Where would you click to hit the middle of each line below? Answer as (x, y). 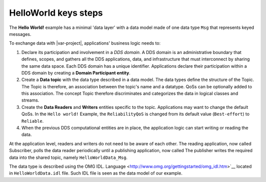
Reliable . (33, 121)
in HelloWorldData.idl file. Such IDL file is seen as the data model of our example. (96, 173)
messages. (20, 34)
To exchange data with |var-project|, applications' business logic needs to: (85, 43)
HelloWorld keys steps (56, 13)
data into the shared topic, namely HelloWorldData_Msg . (68, 157)
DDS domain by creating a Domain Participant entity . (76, 73)
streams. (30, 100)
